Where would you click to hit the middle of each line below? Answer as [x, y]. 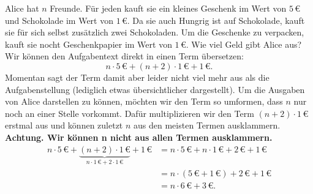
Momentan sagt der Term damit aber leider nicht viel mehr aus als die [137, 77]
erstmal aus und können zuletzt [64, 125]
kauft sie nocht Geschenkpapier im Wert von [89, 44]
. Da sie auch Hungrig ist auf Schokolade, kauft [216, 20]
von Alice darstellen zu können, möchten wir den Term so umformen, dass [144, 101]
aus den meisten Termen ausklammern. [207, 125]
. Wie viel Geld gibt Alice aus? [244, 44]
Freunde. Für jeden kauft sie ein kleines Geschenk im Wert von [168, 8]
